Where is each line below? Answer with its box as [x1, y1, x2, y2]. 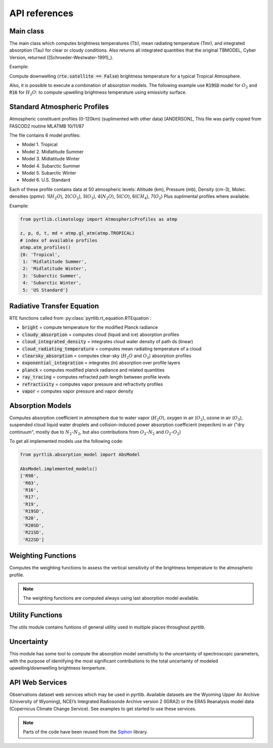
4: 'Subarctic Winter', [23, 280, 82, 286]
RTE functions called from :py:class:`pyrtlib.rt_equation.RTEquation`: [9, 315, 152, 321]
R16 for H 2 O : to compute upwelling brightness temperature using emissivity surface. [9, 89, 187, 97]
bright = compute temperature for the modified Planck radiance [22, 324, 158, 330]
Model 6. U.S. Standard [22, 177, 71, 183]
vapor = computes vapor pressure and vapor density [22, 388, 133, 394]
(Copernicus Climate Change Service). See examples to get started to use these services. [9, 705, 197, 712]
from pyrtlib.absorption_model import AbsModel [20, 451, 140, 458]
